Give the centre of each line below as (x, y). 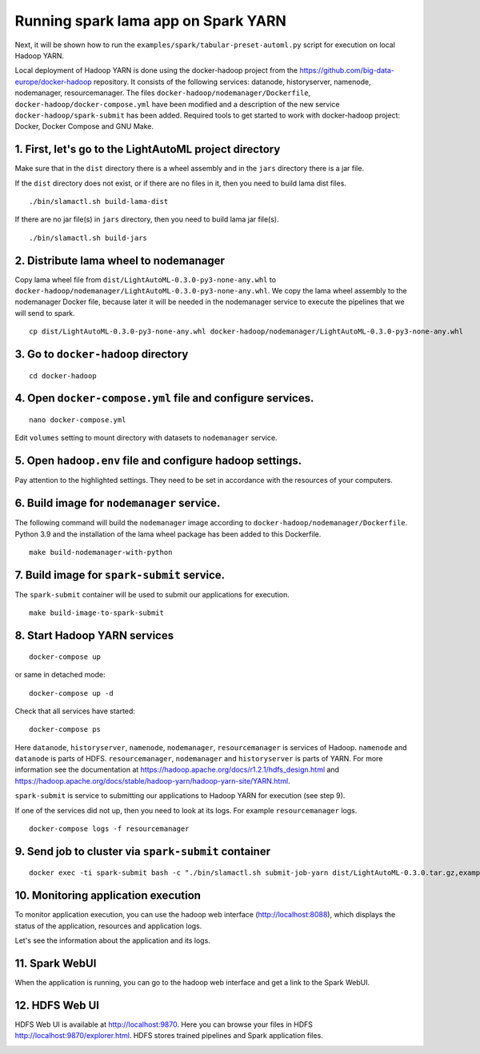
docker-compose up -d (71, 693)
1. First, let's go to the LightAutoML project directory (148, 149)
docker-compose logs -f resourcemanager (109, 829)
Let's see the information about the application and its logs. (113, 940)
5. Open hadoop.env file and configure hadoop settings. (158, 461)
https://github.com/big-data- (347, 70)
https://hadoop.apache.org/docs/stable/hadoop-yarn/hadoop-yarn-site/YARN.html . (153, 781)
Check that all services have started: (75, 711)
